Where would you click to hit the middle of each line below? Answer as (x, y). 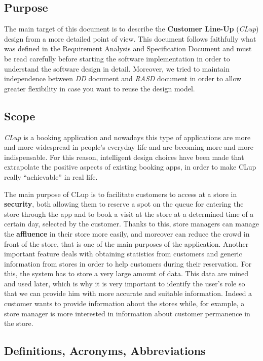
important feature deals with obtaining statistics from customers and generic (123, 254)
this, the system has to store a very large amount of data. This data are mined (126, 273)
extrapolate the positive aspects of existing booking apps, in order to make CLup (130, 167)
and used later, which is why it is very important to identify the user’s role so (125, 283)
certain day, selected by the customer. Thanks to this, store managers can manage (132, 224)
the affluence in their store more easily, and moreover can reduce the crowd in (127, 233)
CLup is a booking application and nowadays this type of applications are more (127, 137)
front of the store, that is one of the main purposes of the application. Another (126, 243)
